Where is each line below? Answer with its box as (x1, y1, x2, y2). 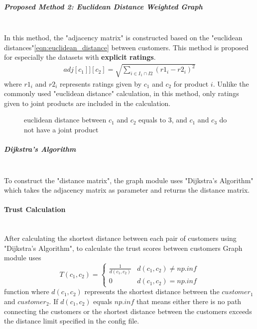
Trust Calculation (4, 204, 66, 215)
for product (173, 78, 209, 89)
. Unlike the (213, 78, 249, 89)
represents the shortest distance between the (84, 286, 220, 297)
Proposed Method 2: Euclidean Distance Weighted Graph (4, 1, 203, 11)
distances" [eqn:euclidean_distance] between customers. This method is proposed (4, 42, 249, 52)
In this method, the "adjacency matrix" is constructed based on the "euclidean (4, 32, 243, 43)
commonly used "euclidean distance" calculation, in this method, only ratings (4, 88, 239, 99)
